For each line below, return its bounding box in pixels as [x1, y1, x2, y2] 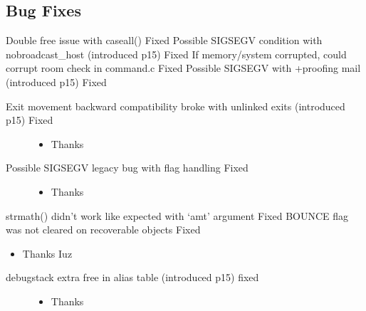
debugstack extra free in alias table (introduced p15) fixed [6, 270, 259, 285]
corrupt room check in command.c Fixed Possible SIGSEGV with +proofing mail [6, 60, 361, 75]
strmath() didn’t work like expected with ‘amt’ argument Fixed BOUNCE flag [6, 208, 349, 223]
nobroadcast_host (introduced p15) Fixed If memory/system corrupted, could [6, 46, 347, 61]
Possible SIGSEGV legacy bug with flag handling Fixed [6, 160, 249, 175]
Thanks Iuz [22, 246, 73, 260]
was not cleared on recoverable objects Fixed [6, 222, 201, 237]
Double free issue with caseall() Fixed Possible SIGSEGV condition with [6, 33, 323, 48]
